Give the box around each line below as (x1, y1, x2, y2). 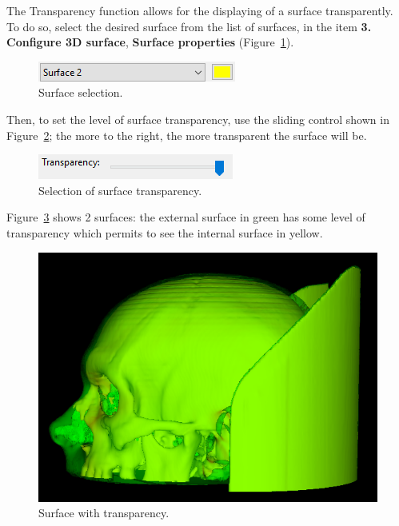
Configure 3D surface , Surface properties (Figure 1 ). (6, 34, 294, 50)
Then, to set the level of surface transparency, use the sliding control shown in (6, 110, 389, 127)
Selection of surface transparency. (38, 181, 202, 198)
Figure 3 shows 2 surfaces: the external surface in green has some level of (6, 209, 365, 225)
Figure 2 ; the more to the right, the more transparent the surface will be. (6, 126, 367, 143)
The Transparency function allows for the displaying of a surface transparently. (6, 2, 393, 18)
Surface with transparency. (38, 504, 170, 521)
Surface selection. (38, 84, 123, 101)
